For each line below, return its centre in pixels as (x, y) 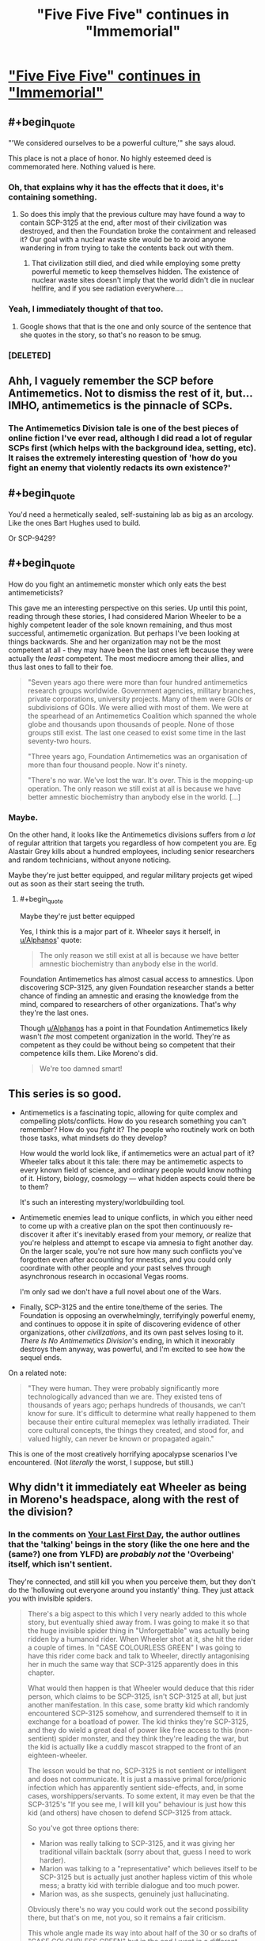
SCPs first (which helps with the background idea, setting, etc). (132, 448)
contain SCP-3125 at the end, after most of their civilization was (123, 222)
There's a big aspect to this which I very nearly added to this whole (137, 1613)
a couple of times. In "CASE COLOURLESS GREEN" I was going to (134, 1647)
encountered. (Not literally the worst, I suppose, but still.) (101, 1462)
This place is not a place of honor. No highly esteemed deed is (110, 158)
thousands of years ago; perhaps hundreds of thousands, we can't (136, 1405)
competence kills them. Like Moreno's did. (89, 1054)
